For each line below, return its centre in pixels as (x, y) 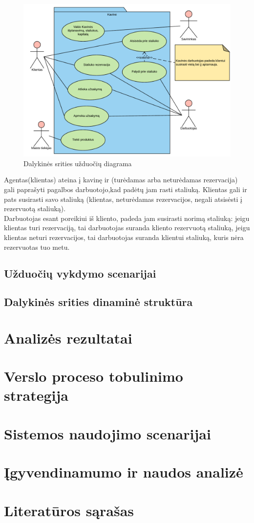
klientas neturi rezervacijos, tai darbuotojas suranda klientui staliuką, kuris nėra (124, 237)
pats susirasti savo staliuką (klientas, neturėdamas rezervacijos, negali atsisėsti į (123, 199)
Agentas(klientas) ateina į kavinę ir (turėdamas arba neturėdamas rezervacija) (121, 180)
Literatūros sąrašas (69, 510)
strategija (36, 395)
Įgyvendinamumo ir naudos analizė (124, 472)
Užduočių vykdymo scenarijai (80, 273)
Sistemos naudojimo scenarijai (107, 433)
